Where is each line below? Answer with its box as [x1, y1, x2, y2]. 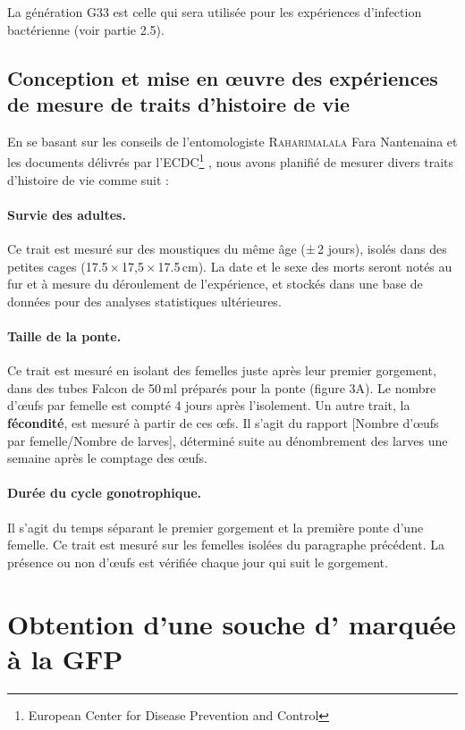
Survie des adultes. [7, 205, 126, 223]
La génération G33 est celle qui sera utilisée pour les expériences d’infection [7, 3, 422, 21]
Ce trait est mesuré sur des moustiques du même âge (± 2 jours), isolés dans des [7, 239, 447, 258]
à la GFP [7, 640, 123, 676]
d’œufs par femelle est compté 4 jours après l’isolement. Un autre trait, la [7, 396, 410, 415]
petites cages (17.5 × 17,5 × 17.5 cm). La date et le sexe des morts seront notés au [7, 256, 452, 275]
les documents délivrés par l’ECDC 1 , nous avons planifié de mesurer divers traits [7, 150, 454, 172]
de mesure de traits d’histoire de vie [7, 89, 351, 117]
